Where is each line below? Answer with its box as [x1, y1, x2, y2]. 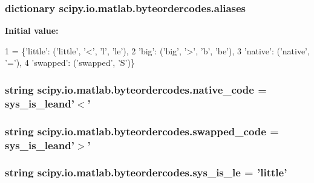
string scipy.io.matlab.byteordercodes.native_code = [5, 82, 267, 97]
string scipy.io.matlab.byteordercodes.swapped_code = [5, 123, 279, 138]
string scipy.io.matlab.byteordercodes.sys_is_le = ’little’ [5, 165, 287, 180]
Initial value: [5, 24, 59, 37]
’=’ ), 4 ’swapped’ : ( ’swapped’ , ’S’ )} [5, 56, 135, 69]
